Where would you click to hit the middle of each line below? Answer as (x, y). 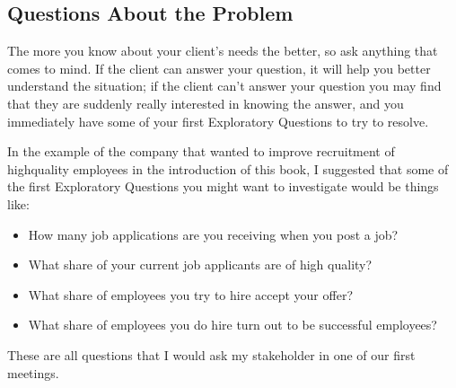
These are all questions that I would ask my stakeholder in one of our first (211, 354)
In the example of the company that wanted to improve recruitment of (201, 151)
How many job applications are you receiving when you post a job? (213, 234)
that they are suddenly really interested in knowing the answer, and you (206, 103)
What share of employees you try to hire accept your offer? (190, 294)
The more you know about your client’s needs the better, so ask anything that (223, 51)
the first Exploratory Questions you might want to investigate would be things (223, 186)
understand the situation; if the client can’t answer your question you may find (224, 86)
